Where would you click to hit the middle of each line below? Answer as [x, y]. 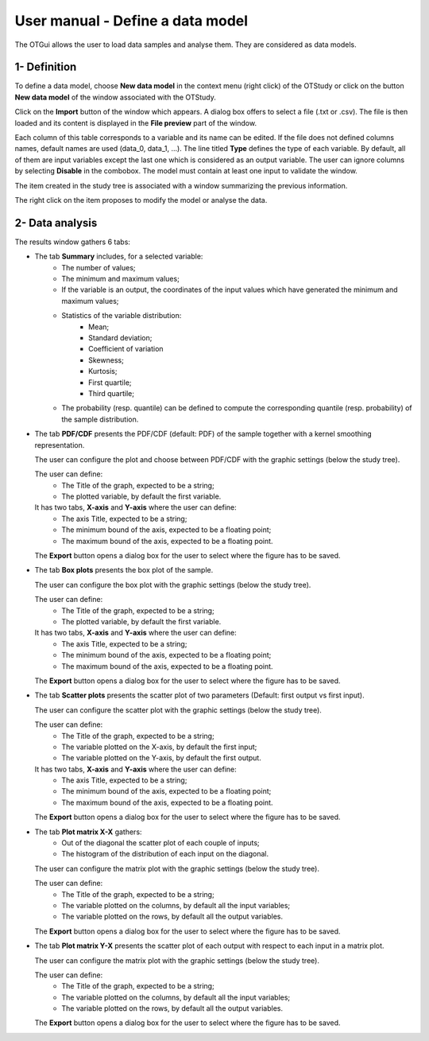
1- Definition [46, 67]
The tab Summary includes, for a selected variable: [119, 256]
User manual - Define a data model [131, 21]
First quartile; [110, 383]
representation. [60, 445]
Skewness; [106, 360]
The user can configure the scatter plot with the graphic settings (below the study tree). [178, 710]
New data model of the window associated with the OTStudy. [115, 97]
